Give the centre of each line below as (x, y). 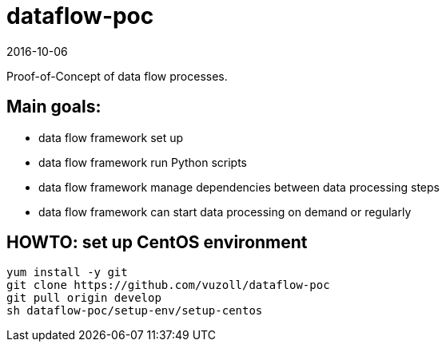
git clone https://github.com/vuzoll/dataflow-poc (168, 285)
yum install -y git (67, 273)
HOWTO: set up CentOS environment (157, 243)
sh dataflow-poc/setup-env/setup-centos (135, 311)
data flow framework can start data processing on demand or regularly (225, 212)
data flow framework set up (111, 137)
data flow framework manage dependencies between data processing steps (239, 187)
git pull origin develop (84, 298)
